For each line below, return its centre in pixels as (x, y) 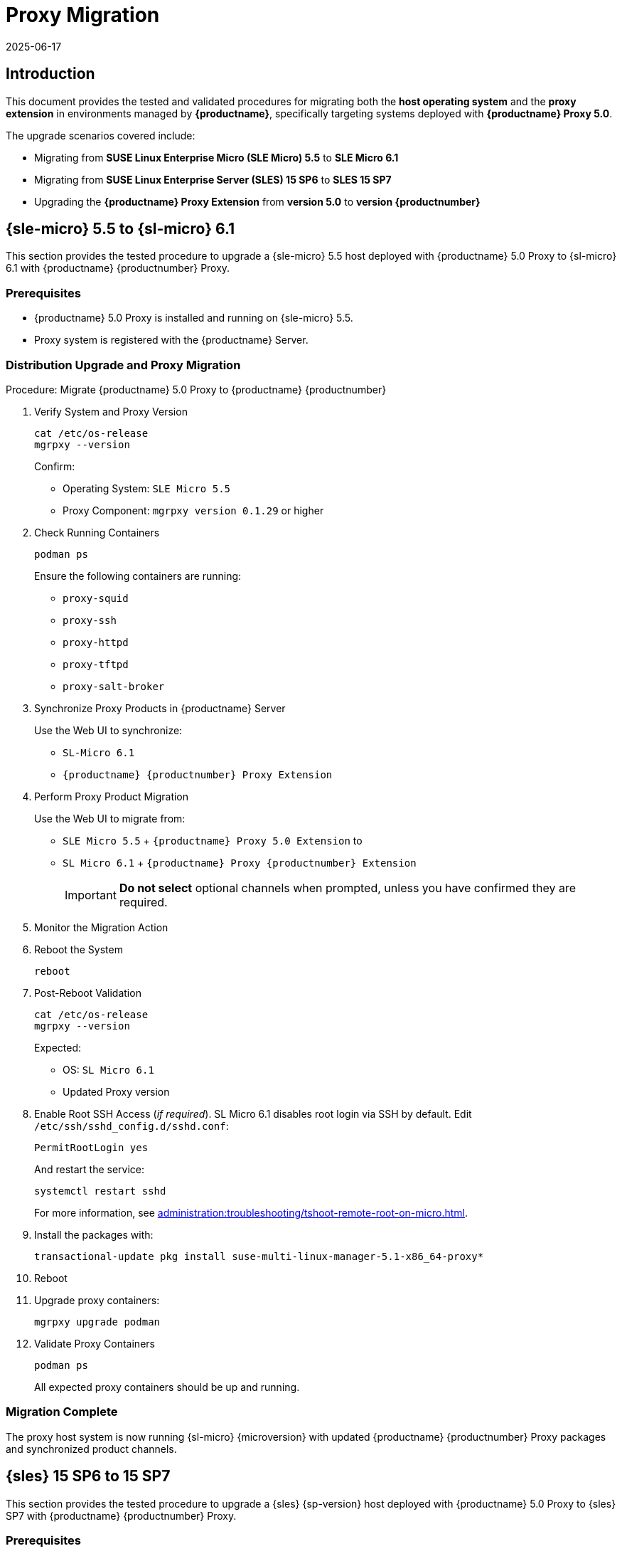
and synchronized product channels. (91, 1449)
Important (91, 895)
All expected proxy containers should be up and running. (167, 1387)
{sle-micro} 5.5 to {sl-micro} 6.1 (120, 229)
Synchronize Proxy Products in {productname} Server (160, 708)
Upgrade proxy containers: (97, 1300)
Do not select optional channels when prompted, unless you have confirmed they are (347, 888)
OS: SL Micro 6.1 (108, 1069)
